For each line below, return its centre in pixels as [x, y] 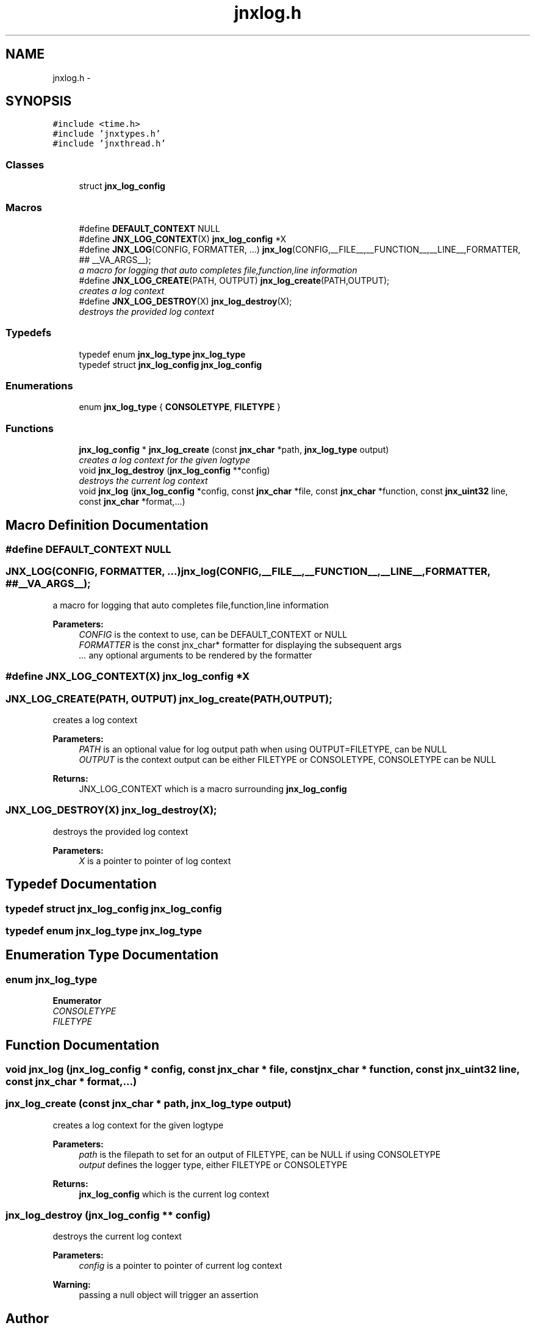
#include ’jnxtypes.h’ [107, 134]
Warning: [72, 1285]
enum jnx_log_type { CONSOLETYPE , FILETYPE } [180, 407]
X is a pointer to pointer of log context [155, 861]
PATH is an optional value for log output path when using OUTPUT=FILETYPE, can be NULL [263, 749]
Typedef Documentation [81, 884]
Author [27, 1318]
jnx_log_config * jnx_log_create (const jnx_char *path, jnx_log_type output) [234, 450]
